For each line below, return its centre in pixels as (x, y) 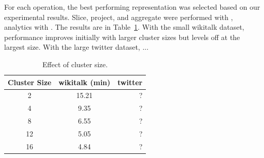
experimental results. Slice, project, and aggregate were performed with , (119, 17)
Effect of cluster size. (75, 64)
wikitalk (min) (84, 82)
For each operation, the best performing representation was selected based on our (132, 7)
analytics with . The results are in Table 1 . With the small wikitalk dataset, (124, 27)
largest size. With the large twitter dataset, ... (77, 47)
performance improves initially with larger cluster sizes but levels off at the (122, 37)
